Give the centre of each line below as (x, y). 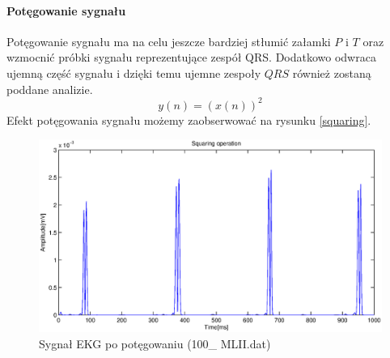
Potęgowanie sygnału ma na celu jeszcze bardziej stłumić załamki (169, 41)
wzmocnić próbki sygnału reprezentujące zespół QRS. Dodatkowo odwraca (191, 57)
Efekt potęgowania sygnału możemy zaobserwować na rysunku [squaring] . (189, 119)
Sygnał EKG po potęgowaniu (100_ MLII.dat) (155, 343)
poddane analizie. (50, 89)
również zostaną (332, 72)
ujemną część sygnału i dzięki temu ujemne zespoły (134, 72)
